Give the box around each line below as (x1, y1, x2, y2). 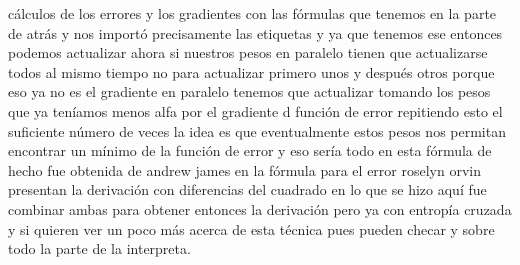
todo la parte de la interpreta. (8, 238, 191, 259)
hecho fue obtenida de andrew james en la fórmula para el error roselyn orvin (8, 159, 481, 180)
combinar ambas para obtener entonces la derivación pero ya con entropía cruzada (8, 198, 512, 219)
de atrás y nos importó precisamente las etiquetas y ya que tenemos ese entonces (8, 22, 503, 43)
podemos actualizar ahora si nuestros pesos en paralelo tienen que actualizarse (8, 42, 488, 63)
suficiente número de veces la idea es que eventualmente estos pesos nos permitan (8, 120, 506, 141)
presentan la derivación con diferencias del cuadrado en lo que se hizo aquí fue (8, 179, 487, 200)
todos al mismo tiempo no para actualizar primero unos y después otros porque (8, 61, 495, 82)
